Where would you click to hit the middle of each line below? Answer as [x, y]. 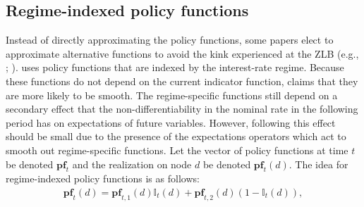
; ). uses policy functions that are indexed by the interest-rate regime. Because [175, 67]
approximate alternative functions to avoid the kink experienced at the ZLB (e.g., [182, 53]
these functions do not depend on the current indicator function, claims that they [182, 81]
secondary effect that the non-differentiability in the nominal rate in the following [182, 109]
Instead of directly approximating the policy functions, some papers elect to [170, 40]
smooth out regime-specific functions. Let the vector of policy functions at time [177, 150]
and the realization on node [132, 164]
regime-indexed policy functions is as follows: [103, 178]
